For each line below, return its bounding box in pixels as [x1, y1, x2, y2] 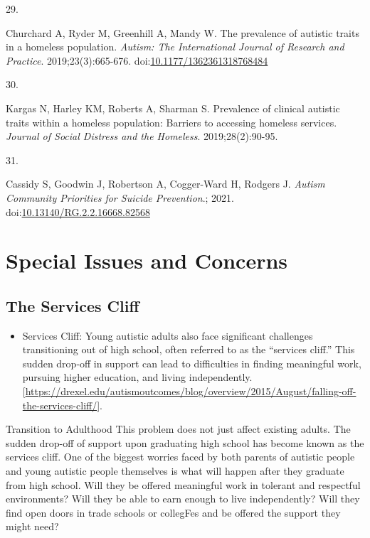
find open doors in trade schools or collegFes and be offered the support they [6, 505, 341, 520]
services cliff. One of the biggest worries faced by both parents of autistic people [6, 449, 355, 464]
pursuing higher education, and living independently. [22, 370, 253, 384]
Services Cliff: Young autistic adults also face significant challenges [22, 328, 313, 343]
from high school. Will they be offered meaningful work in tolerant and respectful [6, 477, 361, 492]
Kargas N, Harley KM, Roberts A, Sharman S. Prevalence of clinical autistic [6, 100, 340, 115]
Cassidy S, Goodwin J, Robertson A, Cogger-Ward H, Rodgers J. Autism [6, 176, 325, 191]
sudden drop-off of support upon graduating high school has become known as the [6, 435, 364, 450]
